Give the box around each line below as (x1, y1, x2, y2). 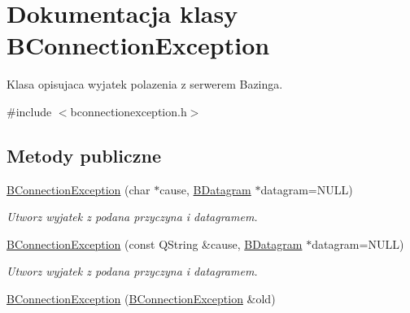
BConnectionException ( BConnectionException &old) (7, 290, 276, 307)
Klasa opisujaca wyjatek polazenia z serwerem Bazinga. (7, 76, 283, 93)
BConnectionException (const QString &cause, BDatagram (7, 235, 303, 252)
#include (7, 102, 52, 120)
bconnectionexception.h (70, 102, 187, 120)
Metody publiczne (7, 142, 161, 167)
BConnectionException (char (7, 180, 150, 198)
